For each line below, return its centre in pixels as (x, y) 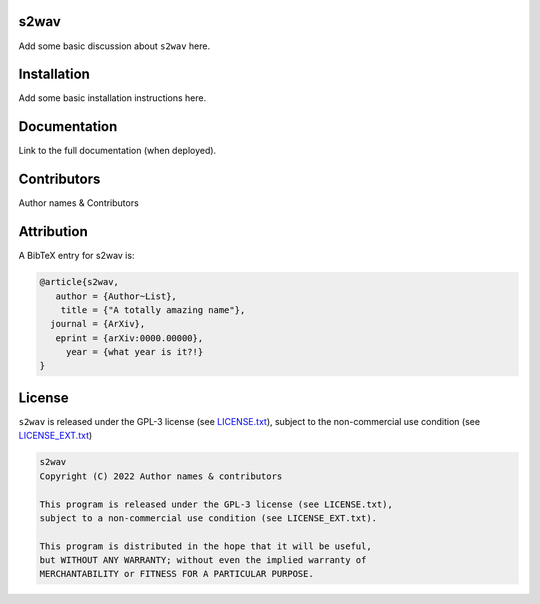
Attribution (53, 231)
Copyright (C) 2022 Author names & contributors (161, 476)
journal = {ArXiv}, (98, 324)
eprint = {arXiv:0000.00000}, (129, 338)
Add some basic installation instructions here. (112, 98)
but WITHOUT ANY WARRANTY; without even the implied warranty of (203, 560)
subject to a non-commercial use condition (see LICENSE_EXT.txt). (208, 518)
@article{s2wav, (79, 282)
